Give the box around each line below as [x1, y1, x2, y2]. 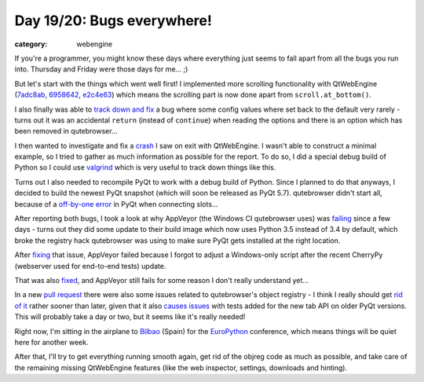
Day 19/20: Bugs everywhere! [14, 12, 212, 29]
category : [14, 39, 48, 49]
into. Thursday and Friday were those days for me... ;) [14, 64, 188, 74]
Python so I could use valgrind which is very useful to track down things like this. [14, 163, 276, 172]
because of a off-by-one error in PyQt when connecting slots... [14, 199, 218, 208]
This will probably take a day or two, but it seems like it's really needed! [14, 312, 246, 321]
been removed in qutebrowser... [14, 127, 118, 136]
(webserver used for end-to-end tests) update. [14, 261, 166, 270]
